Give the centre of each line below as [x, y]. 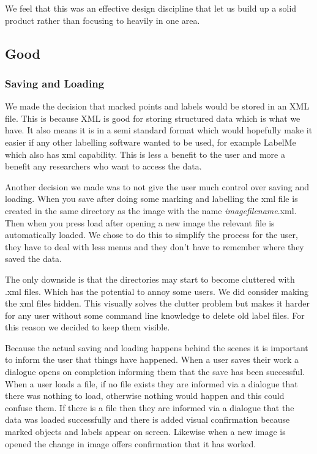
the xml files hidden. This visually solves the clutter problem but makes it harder [158, 303]
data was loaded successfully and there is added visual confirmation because [147, 419]
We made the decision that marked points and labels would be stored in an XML [157, 106]
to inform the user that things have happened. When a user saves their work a [152, 359]
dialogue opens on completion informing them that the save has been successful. [155, 372]
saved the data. [34, 259]
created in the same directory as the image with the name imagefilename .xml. [151, 210]
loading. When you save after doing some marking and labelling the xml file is [151, 199]
